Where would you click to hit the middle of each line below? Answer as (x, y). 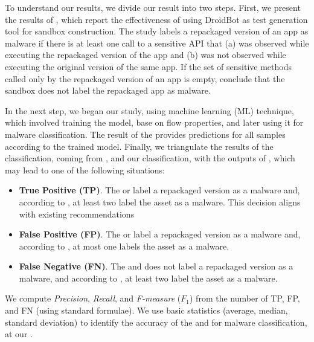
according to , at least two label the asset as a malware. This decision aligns (160, 202)
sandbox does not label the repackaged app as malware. (108, 90)
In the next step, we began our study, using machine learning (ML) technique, (149, 110)
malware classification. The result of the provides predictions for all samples (145, 134)
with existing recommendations (77, 214)
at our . (19, 334)
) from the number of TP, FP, (245, 298)
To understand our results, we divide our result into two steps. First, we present (153, 7)
